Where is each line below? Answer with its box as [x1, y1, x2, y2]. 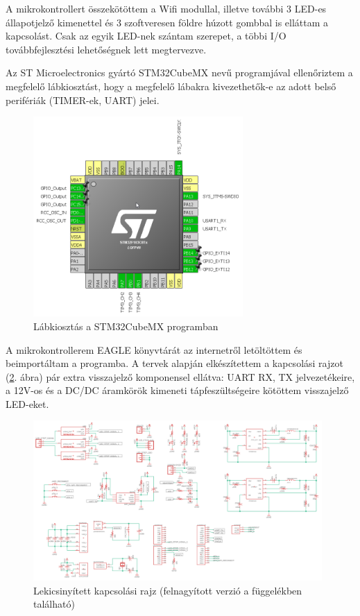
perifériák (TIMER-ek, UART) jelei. [6, 92, 160, 107]
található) [33, 597, 75, 611]
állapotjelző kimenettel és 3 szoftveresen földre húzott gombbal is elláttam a [6, 15, 329, 29]
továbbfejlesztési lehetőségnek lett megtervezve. [6, 42, 207, 56]
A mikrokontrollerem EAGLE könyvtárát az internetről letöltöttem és [6, 342, 302, 357]
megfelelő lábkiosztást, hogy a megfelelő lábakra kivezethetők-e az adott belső [6, 78, 336, 93]
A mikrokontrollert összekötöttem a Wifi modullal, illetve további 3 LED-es [6, 1, 327, 15]
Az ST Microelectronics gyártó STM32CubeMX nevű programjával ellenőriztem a [6, 65, 353, 80]
